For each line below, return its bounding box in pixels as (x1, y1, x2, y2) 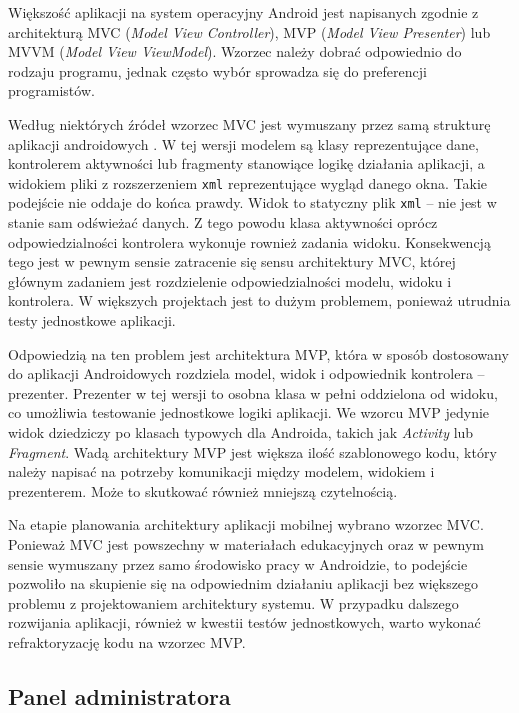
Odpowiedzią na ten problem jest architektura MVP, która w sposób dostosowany (8, 343, 509, 364)
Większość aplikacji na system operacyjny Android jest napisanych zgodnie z (8, 2, 479, 22)
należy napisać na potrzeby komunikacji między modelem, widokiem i (8, 461, 435, 482)
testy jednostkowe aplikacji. (8, 310, 176, 331)
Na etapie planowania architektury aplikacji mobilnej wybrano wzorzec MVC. (8, 514, 484, 535)
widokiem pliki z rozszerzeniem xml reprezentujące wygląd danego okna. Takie (8, 172, 488, 193)
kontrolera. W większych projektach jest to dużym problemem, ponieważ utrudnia (8, 290, 511, 311)
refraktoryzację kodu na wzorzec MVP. (8, 631, 246, 652)
